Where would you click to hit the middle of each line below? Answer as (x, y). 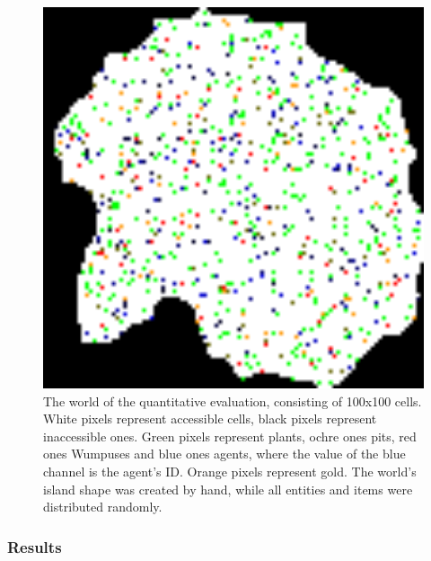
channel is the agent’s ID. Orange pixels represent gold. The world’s (230, 471)
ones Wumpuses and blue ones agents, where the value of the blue (224, 454)
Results (35, 546)
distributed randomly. (103, 507)
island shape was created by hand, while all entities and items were (228, 489)
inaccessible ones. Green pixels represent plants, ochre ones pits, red (230, 436)
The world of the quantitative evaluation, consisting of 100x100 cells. (233, 401)
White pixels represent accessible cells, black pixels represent (210, 419)
